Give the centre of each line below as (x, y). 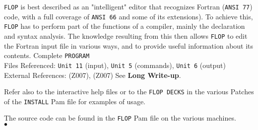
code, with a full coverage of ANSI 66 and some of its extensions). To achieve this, (129, 16)
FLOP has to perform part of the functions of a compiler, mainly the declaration (125, 26)
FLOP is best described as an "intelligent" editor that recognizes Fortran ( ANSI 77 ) (128, 6)
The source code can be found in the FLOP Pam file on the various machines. (120, 118)
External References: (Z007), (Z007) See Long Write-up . (93, 75)
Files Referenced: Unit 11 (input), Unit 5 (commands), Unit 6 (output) (115, 65)
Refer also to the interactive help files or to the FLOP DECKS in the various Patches (129, 92)
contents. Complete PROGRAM (47, 55)
